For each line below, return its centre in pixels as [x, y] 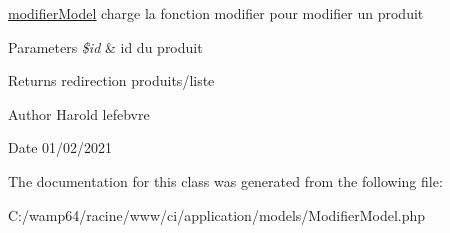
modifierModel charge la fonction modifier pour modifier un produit [216, 13]
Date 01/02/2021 [60, 147]
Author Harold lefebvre [79, 113]
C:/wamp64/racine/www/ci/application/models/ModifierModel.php [217, 214]
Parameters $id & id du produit [105, 46]
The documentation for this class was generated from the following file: [225, 180]
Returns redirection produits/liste [111, 80]
